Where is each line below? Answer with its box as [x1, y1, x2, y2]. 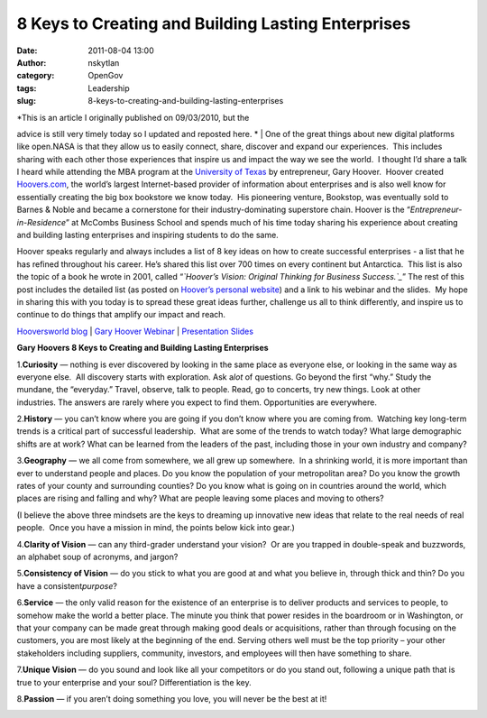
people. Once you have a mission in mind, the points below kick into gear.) [16, 522, 295, 533]
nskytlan [87, 57, 120, 68]
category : [16, 70, 55, 81]
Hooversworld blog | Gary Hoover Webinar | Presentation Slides [16, 326, 254, 336]
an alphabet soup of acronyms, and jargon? [16, 551, 179, 562]
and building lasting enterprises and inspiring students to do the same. [16, 230, 279, 241]
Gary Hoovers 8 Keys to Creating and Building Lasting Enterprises [16, 343, 270, 354]
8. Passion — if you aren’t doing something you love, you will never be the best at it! [16, 693, 327, 704]
